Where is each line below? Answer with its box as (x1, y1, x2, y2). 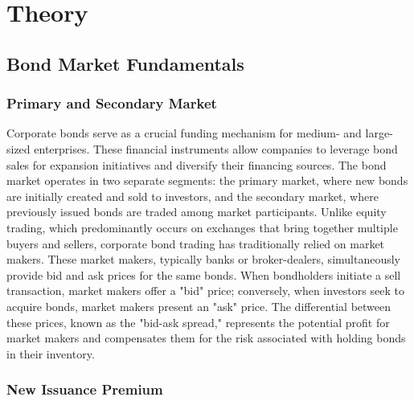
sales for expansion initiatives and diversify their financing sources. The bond (6, 156, 387, 173)
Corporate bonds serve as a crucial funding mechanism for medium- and (6, 125, 362, 141)
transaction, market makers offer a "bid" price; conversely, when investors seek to (6, 282, 404, 299)
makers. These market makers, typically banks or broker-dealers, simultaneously (6, 251, 400, 268)
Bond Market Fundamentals (6, 51, 244, 76)
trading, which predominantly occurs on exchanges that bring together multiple (6, 219, 398, 235)
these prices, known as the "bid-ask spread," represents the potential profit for (6, 313, 390, 330)
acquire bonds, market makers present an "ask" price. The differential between (6, 297, 391, 314)
